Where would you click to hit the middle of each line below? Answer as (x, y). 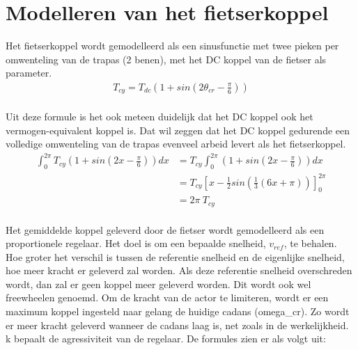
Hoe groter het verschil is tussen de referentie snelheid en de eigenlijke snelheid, (175, 256)
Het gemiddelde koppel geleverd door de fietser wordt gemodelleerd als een (165, 229)
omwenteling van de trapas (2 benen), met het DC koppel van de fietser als (166, 59)
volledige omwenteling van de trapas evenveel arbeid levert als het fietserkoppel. (176, 144)
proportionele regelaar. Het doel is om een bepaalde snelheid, (136, 243)
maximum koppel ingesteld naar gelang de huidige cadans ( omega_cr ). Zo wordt (178, 311)
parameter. (29, 73)
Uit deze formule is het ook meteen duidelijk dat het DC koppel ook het (159, 116)
